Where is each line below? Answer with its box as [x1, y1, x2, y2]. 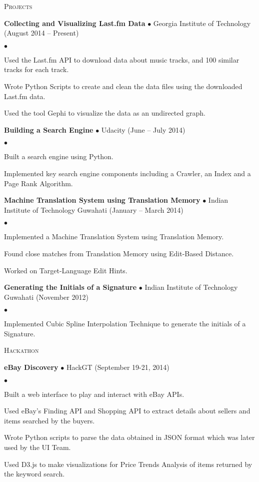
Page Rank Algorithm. [4, 178, 73, 188]
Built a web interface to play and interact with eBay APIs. [4, 388, 184, 399]
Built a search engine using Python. [4, 151, 113, 162]
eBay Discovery [4, 362, 58, 372]
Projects [4, 1, 32, 11]
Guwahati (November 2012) [4, 291, 88, 302]
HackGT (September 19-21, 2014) [66, 362, 169, 372]
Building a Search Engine [4, 124, 93, 135]
